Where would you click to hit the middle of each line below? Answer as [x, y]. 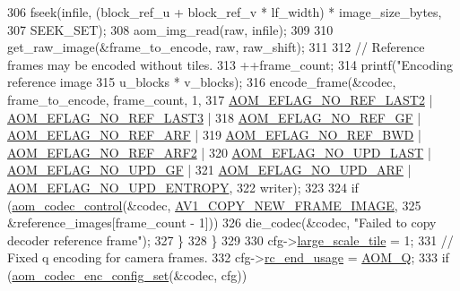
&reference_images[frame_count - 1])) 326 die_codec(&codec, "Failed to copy [222, 223]
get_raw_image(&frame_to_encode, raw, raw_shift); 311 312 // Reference [216, 47]
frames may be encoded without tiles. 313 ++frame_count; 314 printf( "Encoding [230, 64]
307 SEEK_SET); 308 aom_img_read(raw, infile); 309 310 [170, 29]
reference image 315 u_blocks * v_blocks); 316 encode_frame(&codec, [202, 82]
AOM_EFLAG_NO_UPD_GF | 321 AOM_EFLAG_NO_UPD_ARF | [209, 170]
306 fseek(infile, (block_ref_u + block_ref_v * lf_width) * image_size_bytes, [225, 12]
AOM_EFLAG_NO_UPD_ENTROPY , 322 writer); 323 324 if [183, 187]
